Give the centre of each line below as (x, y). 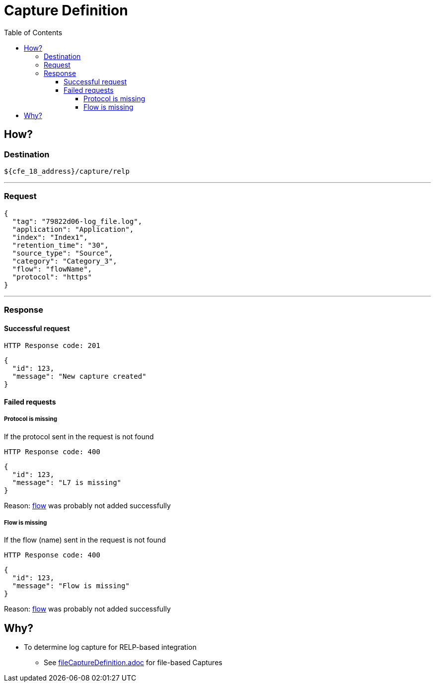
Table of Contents (33, 32)
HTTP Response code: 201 (52, 346)
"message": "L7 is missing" (67, 482)
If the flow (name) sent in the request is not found (85, 540)
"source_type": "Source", (63, 253)
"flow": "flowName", (52, 269)
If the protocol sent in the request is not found (79, 436)
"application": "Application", (73, 229)
